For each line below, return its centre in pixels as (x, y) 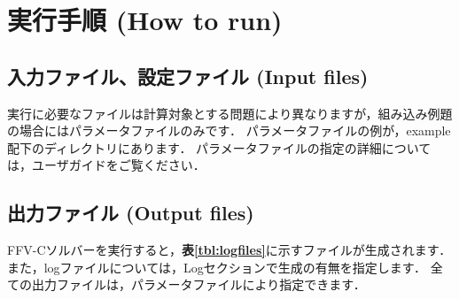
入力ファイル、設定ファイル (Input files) (188, 76)
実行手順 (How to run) (145, 20)
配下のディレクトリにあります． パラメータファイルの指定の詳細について (219, 147)
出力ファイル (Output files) (131, 213)
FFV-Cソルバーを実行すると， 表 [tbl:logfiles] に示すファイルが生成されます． (229, 250)
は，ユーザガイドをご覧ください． (106, 165)
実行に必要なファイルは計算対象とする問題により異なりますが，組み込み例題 (230, 113)
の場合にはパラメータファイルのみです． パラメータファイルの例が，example (229, 130)
